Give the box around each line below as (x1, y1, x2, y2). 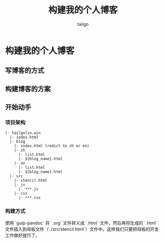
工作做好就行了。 (5, 232, 40, 238)
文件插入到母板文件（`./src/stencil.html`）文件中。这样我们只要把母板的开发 (5, 226, 159, 232)
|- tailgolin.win (5, 130, 41, 136)
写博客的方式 (5, 66, 44, 75)
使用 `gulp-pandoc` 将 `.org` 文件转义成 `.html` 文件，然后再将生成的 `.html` (5, 220, 157, 226)
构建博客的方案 (5, 84, 51, 93)
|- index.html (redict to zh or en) (14, 144, 90, 149)
